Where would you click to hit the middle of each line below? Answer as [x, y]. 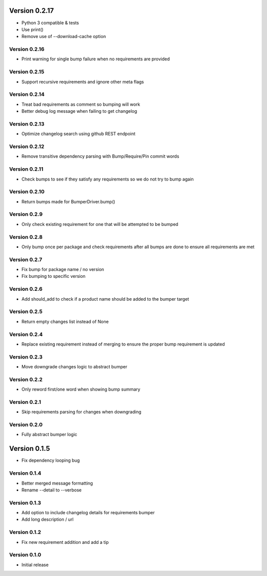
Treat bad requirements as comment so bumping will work [81, 104]
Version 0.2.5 [26, 311]
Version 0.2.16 [27, 49]
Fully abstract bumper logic [49, 435]
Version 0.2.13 [27, 124]
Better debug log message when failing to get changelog [79, 111]
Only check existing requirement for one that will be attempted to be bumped [100, 224]
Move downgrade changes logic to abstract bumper [74, 367]
